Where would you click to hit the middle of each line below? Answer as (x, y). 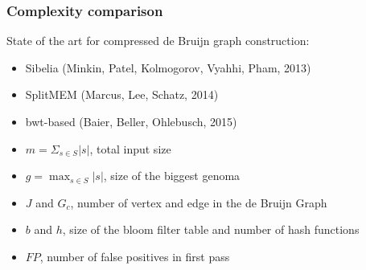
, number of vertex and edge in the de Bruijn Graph (199, 202)
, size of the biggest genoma (172, 176)
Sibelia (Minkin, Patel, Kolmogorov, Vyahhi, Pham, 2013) (168, 67)
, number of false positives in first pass (135, 256)
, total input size (130, 148)
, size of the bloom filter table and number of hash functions (211, 229)
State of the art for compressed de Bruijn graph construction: (158, 41)
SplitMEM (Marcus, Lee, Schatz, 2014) (122, 94)
